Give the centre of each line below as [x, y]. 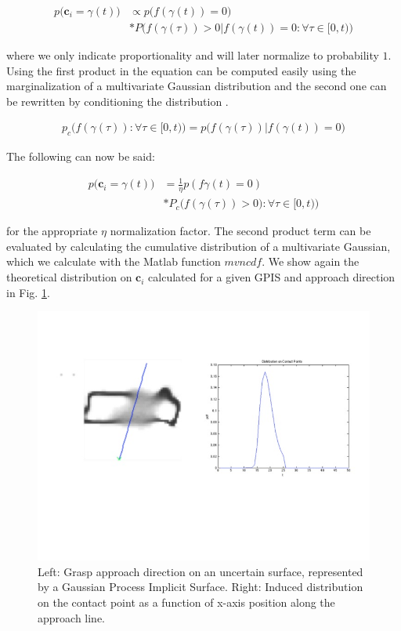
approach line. [72, 617]
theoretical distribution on [69, 277]
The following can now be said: [81, 156]
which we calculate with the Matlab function [114, 261]
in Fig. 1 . [28, 292]
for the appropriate [52, 231]
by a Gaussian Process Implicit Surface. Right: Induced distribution [200, 587]
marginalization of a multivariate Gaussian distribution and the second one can [197, 86]
